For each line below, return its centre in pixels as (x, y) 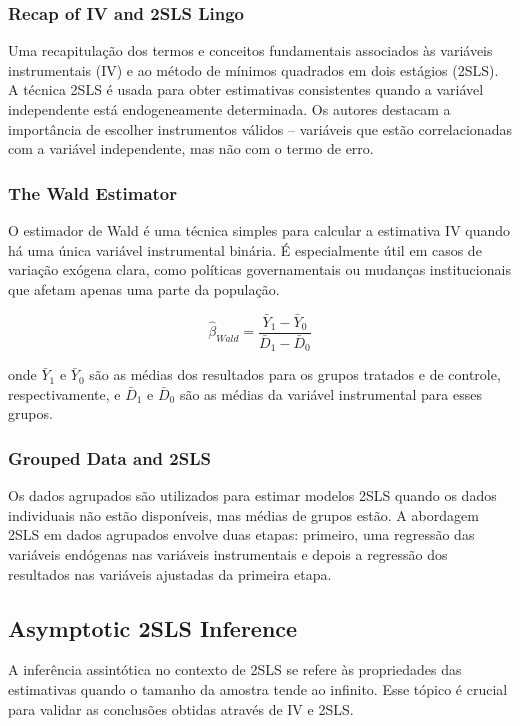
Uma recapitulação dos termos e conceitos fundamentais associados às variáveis (250, 50)
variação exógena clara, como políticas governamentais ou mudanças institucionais (259, 269)
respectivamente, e (64, 393)
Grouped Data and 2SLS (109, 457)
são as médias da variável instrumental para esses (330, 393)
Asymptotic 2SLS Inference (153, 627)
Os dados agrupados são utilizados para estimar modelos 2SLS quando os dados (252, 495)
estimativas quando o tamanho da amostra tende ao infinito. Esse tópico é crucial (258, 688)
